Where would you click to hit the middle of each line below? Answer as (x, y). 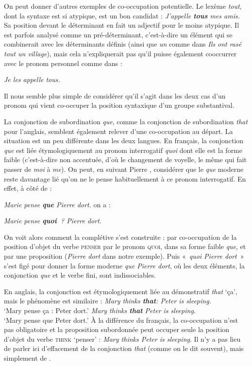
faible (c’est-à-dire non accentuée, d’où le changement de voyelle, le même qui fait (125, 159)
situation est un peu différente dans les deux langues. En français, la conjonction (124, 141)
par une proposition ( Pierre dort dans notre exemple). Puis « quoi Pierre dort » (124, 256)
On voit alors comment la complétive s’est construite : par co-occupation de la (120, 237)
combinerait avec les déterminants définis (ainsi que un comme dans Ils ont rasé (123, 44)
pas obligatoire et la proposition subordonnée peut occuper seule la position (117, 329)
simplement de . (27, 358)
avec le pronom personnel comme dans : (63, 63)
